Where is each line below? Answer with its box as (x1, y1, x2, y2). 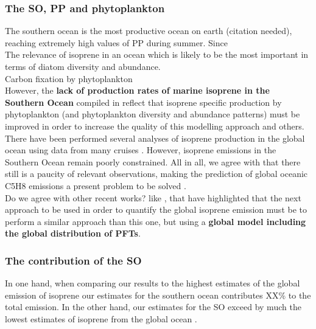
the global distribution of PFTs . (5, 227, 141, 240)
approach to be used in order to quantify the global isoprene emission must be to (5, 203, 307, 216)
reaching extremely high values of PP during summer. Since (5, 36, 228, 49)
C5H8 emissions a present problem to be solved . (5, 179, 186, 192)
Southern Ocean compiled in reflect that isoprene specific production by (5, 95, 282, 108)
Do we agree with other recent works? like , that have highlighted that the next (5, 191, 301, 204)
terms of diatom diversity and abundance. (5, 60, 161, 72)
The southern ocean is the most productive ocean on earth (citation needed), (5, 24, 292, 37)
